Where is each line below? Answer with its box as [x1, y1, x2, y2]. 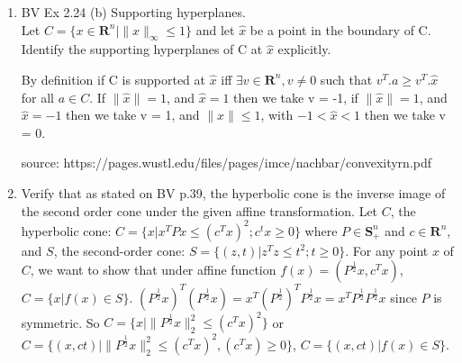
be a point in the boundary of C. [249, 20, 431, 39]
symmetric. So [21, 313, 100, 331]
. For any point [345, 240, 429, 259]
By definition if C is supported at [21, 69, 205, 88]
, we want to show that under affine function [30, 260, 276, 279]
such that [320, 69, 373, 88]
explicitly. [277, 40, 331, 59]
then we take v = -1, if [233, 87, 358, 106]
